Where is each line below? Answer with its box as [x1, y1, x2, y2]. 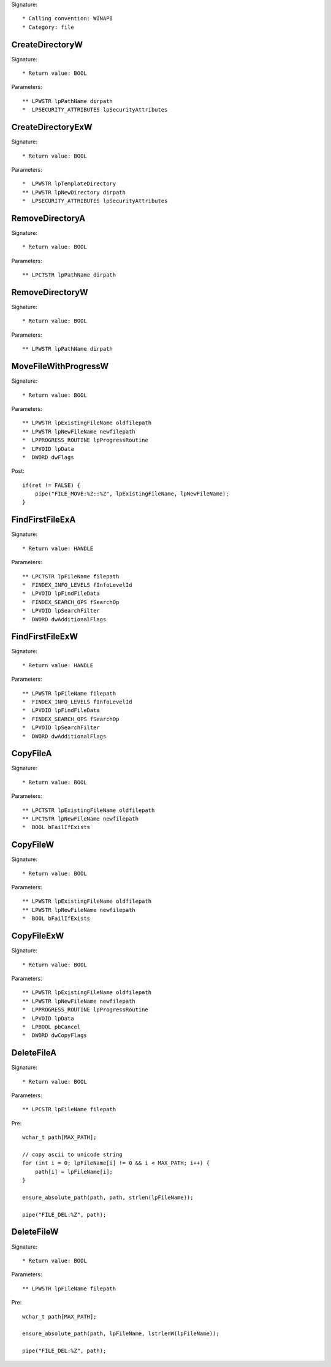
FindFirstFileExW [11, 632, 78, 642]
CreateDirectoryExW [11, 122, 93, 132]
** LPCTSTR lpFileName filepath [22, 573, 120, 580]
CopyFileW [11, 840, 55, 850]
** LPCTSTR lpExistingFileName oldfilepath [22, 806, 155, 814]
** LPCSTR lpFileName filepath [22, 1106, 116, 1113]
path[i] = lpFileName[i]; [34, 1168, 113, 1175]
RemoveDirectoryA [11, 213, 86, 223]
